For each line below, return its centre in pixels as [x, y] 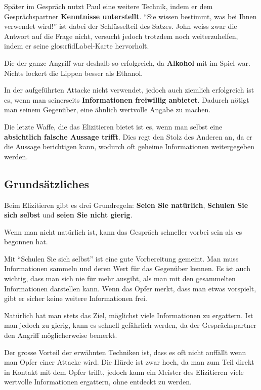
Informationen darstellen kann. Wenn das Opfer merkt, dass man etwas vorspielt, [130, 288]
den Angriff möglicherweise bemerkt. [61, 335]
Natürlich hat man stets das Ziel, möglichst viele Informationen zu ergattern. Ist [129, 315]
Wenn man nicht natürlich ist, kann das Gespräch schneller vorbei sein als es [123, 231]
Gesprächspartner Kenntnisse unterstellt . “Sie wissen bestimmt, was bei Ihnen [130, 16]
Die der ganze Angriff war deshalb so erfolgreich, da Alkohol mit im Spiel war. [127, 62]
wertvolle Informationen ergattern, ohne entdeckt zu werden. [98, 382]
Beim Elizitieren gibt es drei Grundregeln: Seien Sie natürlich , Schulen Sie [126, 205]
